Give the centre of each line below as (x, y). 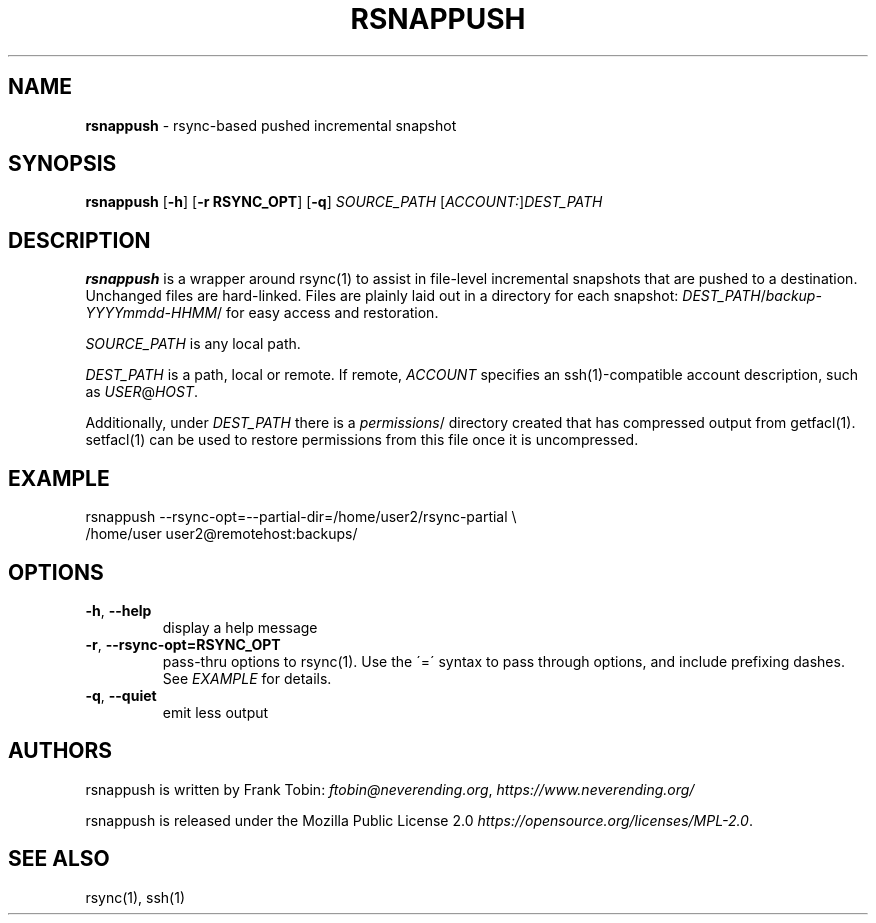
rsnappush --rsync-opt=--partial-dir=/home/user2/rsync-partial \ (301, 517)
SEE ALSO (59, 859)
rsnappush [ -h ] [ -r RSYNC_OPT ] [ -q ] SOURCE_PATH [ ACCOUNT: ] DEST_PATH (344, 202)
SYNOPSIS (62, 164)
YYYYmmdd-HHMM (151, 313)
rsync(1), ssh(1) (135, 897)
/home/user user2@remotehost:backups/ (221, 534)
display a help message (240, 627)
